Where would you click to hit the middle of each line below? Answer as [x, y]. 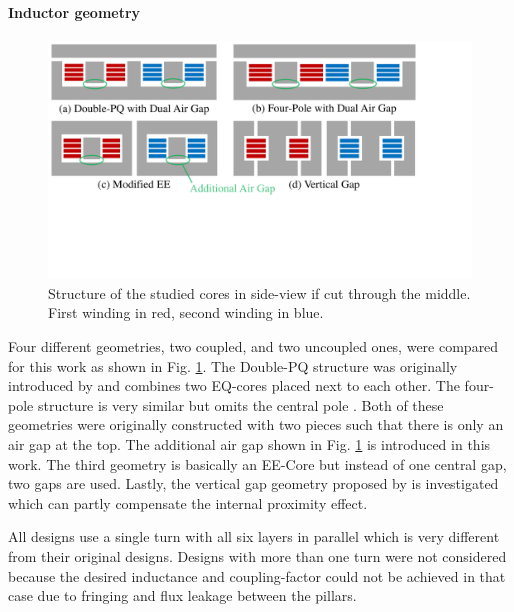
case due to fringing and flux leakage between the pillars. [182, 595]
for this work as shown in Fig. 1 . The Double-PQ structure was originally [233, 365]
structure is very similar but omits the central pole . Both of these [240, 404]
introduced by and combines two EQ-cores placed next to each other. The [234, 385]
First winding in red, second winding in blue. [186, 312]
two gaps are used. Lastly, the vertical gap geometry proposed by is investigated [253, 483]
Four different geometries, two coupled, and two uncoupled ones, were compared [253, 346]
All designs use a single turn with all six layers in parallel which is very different [254, 536]
